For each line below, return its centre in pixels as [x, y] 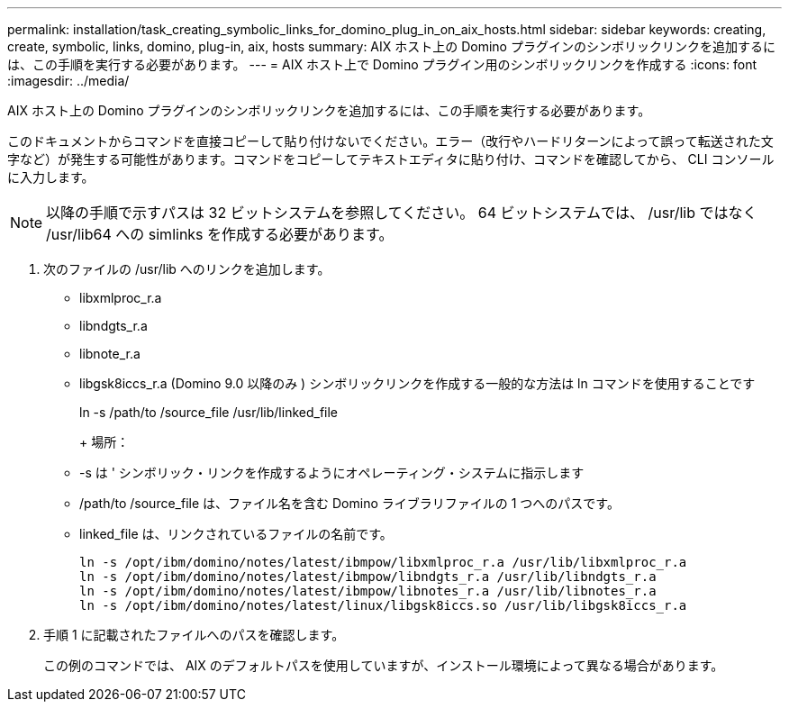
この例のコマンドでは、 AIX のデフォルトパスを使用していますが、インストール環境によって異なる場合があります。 [384, 665]
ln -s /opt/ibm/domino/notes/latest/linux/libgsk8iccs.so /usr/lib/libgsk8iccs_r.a [383, 605]
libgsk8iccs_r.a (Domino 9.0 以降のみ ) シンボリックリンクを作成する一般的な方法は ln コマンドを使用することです [417, 383]
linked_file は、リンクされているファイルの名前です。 [236, 534]
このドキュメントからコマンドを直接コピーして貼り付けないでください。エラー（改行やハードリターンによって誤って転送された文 [390, 141]
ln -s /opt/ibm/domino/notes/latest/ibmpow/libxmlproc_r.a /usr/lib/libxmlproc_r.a [383, 562]
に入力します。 [51, 177]
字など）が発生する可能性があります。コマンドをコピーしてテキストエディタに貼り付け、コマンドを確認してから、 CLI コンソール [391, 159]
